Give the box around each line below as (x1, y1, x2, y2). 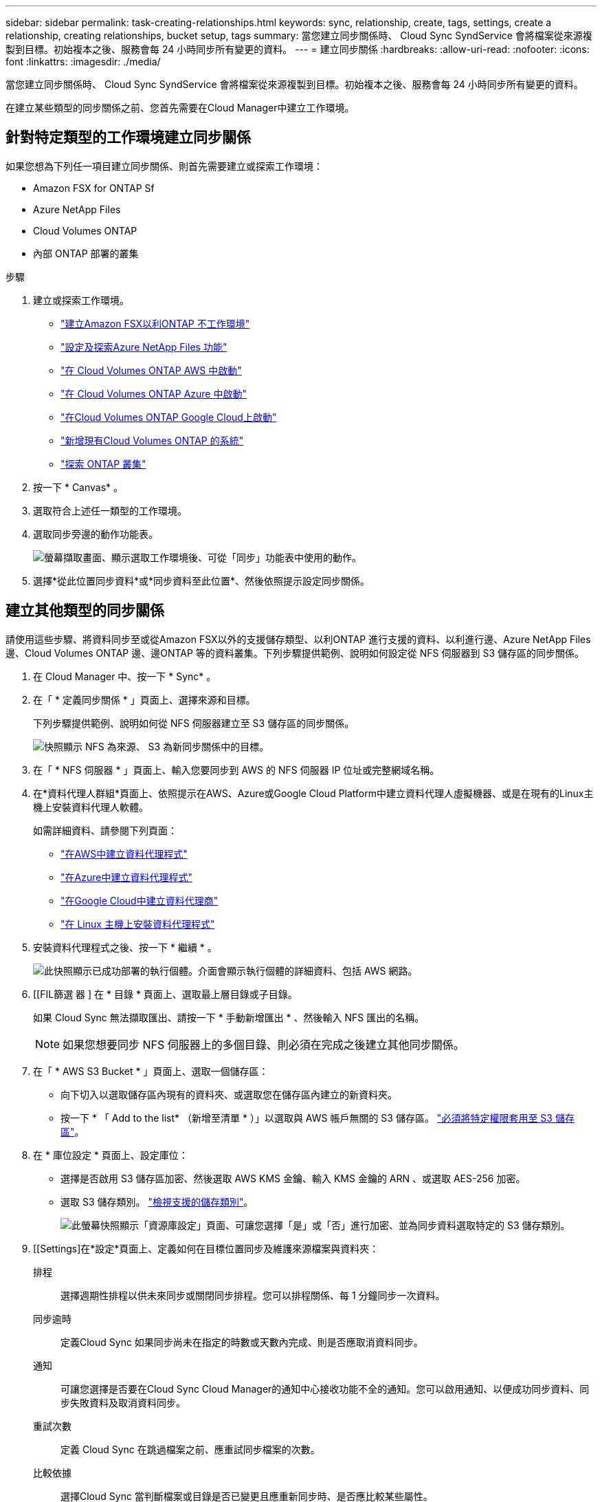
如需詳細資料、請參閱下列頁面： (33, 824, 177, 836)
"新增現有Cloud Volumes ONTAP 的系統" (60, 434, 244, 446)
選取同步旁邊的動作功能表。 (33, 527, 158, 540)
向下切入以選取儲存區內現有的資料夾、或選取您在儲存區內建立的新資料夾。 (60, 1088, 397, 1100)
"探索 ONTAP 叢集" (60, 457, 146, 470)
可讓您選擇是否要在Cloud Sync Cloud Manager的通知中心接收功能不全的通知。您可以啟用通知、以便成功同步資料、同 (60, 1382, 590, 1395)
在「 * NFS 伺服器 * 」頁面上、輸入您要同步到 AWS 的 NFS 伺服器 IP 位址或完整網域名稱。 (33, 763, 440, 776)
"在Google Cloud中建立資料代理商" (60, 894, 219, 906)
